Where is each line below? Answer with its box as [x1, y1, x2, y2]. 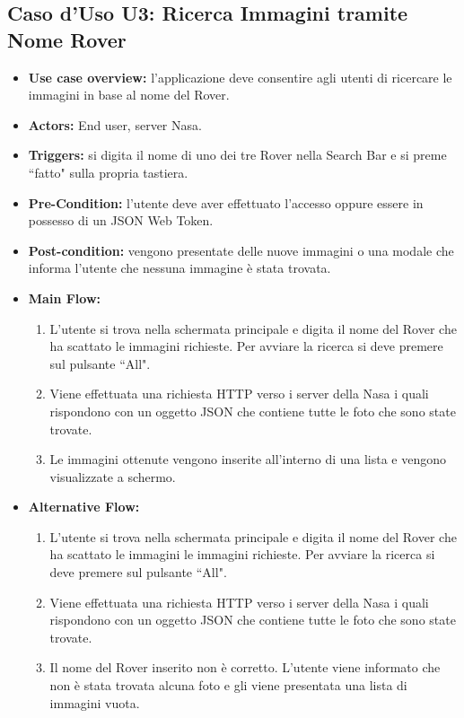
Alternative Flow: [28, 497, 140, 516]
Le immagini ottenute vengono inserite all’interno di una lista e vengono [49, 450, 447, 468]
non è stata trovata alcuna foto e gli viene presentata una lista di [49, 676, 407, 695]
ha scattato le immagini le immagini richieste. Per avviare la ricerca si [49, 545, 435, 564]
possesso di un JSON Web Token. [28, 211, 214, 230]
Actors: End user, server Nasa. [28, 115, 202, 134]
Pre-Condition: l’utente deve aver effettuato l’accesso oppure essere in [28, 193, 424, 212]
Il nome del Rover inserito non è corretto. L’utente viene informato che [49, 658, 441, 677]
